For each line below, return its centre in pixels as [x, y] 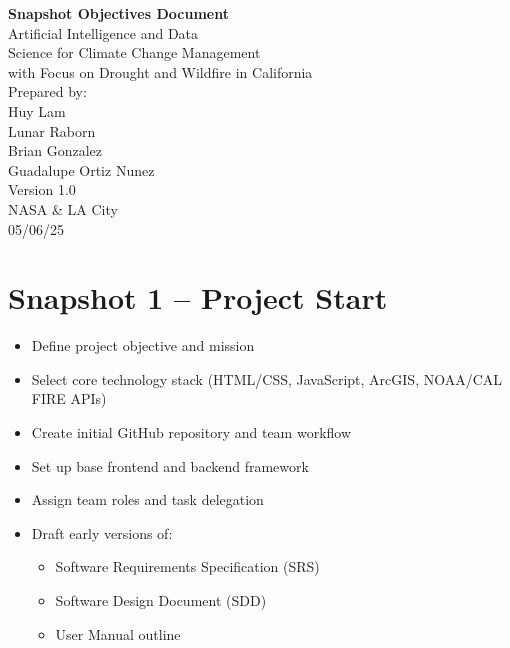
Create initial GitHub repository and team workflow [191, 432]
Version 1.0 [42, 189]
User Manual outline [118, 633]
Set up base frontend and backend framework [170, 465]
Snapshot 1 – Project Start [198, 297]
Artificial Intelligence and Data [103, 32]
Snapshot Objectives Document [118, 13]
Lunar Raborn [52, 130]
